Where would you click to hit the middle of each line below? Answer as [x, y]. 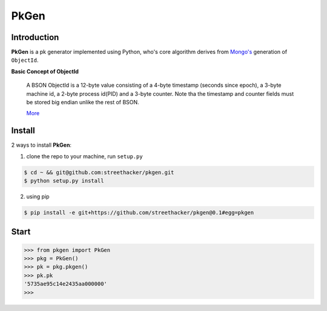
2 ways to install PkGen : [41, 145]
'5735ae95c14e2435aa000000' [65, 284]
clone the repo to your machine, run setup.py [84, 156]
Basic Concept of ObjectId [45, 71]
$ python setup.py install [64, 181]
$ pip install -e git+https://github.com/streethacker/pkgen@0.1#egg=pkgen [139, 213]
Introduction [35, 37]
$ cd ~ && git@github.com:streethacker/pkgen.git [99, 172]
